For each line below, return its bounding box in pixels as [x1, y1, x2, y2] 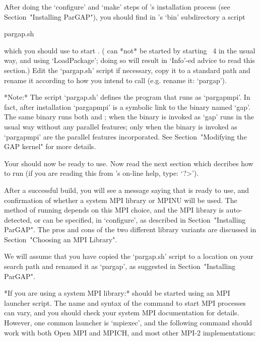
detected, [4, 214, 32, 225]
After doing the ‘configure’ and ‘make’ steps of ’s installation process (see [4, 2, 230, 12]
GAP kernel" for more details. [4, 141, 96, 152]
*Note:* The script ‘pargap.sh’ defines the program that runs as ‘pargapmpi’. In [4, 92, 250, 102]
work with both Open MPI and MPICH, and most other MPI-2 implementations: [4, 327, 256, 337]
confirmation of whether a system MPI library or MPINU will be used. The [4, 194, 237, 205]
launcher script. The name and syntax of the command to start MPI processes [4, 297, 246, 308]
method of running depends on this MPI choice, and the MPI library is [4, 204, 224, 215]
